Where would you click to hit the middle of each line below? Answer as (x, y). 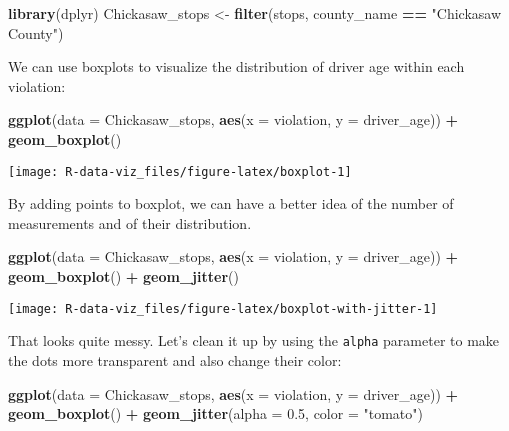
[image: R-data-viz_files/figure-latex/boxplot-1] (180, 171)
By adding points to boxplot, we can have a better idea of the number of (231, 203)
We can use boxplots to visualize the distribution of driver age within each (236, 66)
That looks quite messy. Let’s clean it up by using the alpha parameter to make (254, 340)
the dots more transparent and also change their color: (175, 359)
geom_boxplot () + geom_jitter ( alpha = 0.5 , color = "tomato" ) (215, 413)
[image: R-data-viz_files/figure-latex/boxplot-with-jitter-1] (223, 308)
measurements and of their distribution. (130, 222)
